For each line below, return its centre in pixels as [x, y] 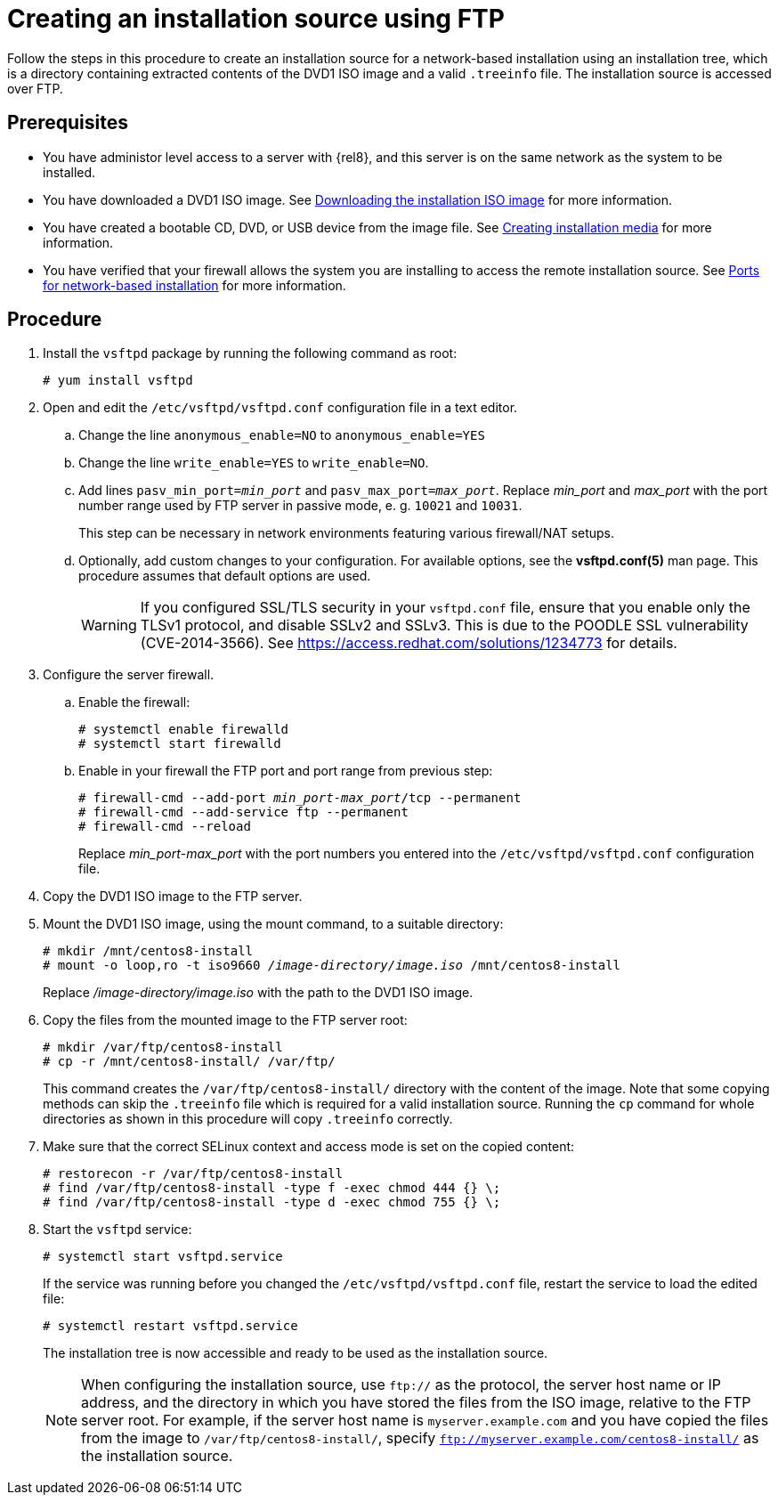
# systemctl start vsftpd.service [163, 1257]
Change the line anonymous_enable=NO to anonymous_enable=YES [282, 435]
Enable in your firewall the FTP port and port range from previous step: [286, 771]
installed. [69, 172]
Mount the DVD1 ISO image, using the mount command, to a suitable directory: [273, 924]
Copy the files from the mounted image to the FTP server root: [225, 1020]
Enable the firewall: [134, 702]
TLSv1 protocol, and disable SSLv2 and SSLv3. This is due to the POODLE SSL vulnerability [444, 625]
